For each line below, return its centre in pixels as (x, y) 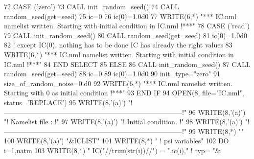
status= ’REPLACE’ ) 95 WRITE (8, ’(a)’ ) (65, 102)
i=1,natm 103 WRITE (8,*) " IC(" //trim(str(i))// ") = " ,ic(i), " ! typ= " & (112, 150)
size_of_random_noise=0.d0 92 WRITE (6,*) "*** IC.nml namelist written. (118, 83)
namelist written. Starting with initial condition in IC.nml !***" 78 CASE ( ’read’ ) (127, 26)
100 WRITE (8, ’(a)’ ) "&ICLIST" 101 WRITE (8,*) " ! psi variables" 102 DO (116, 141)
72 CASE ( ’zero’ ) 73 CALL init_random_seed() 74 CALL (92, 6)
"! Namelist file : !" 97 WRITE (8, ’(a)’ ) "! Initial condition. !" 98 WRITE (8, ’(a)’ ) (123, 122)
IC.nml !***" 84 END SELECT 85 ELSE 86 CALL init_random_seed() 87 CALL (127, 64)
